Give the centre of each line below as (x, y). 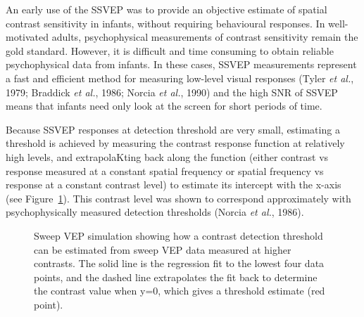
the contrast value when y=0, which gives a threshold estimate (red (180, 291)
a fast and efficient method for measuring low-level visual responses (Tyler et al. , (180, 78)
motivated (27, 37)
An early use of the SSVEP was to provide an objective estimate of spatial (167, 9)
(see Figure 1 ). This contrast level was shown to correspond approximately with (178, 198)
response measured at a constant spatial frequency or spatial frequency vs (165, 170)
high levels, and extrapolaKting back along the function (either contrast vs (167, 156)
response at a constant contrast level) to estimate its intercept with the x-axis (174, 185)
